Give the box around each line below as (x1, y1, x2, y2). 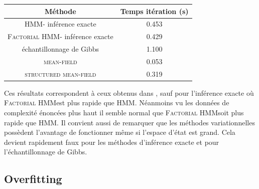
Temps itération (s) (120, 6, 189, 16)
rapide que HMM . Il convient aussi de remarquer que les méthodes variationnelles (4, 117, 255, 127)
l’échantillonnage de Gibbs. (4, 146, 87, 157)
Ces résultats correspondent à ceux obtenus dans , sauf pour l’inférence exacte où (4, 87, 254, 98)
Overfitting (4, 171, 62, 186)
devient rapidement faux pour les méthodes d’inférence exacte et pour (4, 136, 219, 147)
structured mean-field (25, 68, 96, 79)
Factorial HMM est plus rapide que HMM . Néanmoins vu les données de (4, 97, 229, 108)
